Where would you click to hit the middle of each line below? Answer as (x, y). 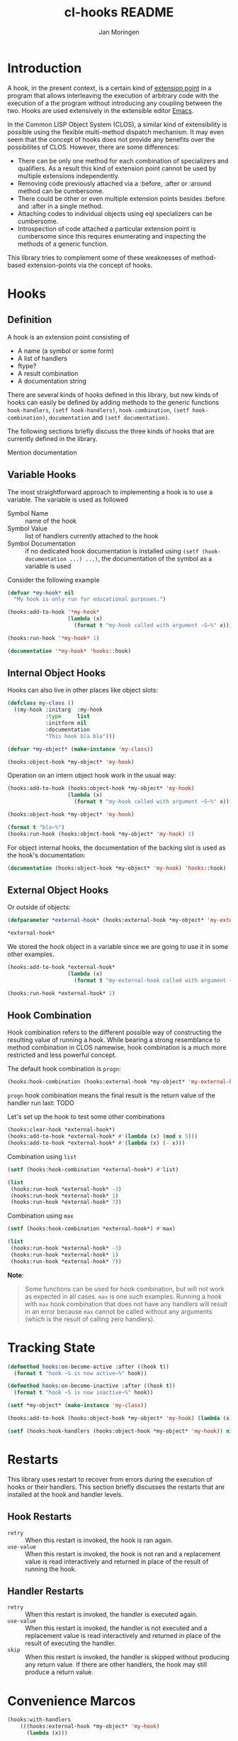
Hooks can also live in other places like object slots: (83, 690)
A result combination (48, 373)
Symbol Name (28, 513)
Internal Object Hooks (57, 673)
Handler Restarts (45, 1591)
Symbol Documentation (42, 543)
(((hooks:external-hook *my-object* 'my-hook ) (90, 1727)
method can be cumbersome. (61, 191)
